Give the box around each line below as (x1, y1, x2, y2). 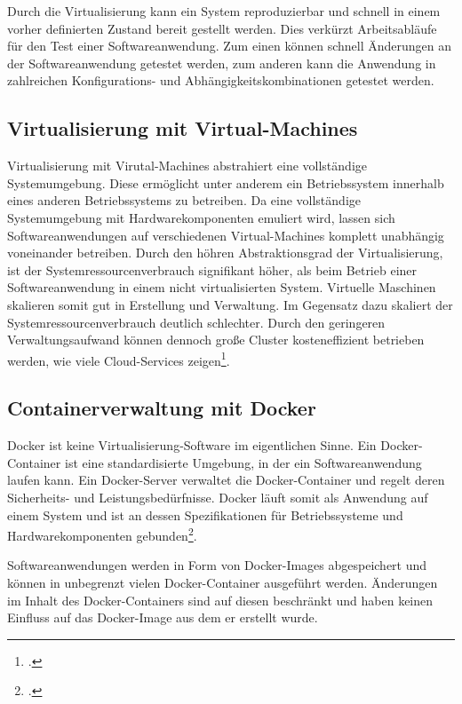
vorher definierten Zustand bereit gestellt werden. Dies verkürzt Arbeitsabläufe (7, 19, 437, 37)
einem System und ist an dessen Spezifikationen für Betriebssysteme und (7, 505, 403, 524)
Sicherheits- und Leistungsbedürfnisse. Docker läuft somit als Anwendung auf (7, 487, 428, 506)
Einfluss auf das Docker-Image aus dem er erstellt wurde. (7, 608, 318, 627)
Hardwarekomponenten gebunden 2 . (7, 524, 197, 544)
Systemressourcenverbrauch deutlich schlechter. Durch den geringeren (7, 312, 386, 331)
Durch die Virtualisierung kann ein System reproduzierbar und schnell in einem (7, 2, 441, 20)
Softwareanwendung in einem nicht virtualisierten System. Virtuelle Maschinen (7, 278, 436, 297)
